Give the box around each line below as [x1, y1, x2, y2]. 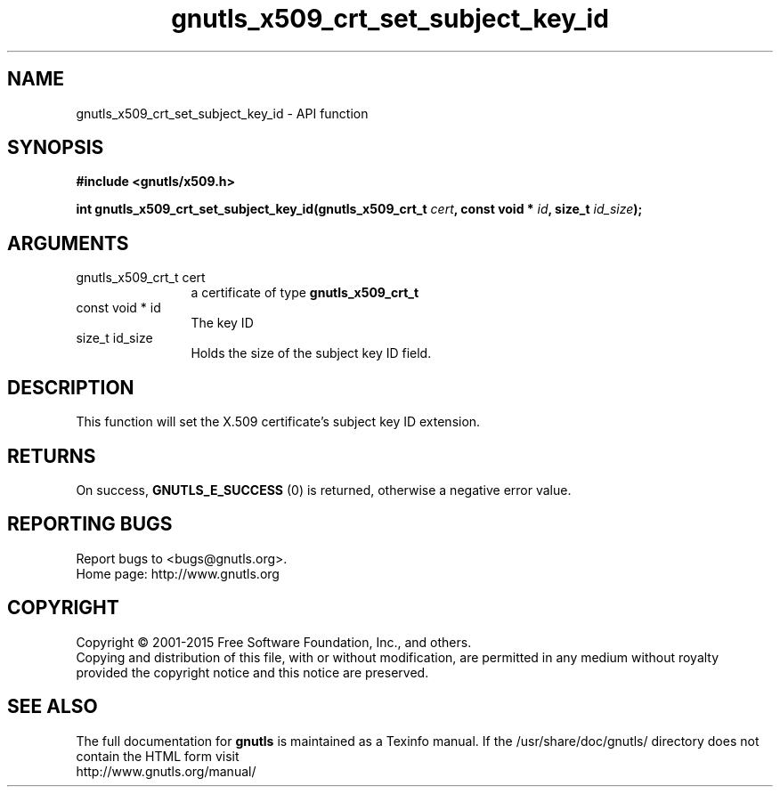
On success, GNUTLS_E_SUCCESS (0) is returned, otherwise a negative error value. [76, 482, 572, 498]
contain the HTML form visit [76, 748, 240, 764]
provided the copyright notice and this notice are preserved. [76, 664, 429, 680]
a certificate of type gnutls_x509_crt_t [191, 285, 419, 301]
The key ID [191, 315, 254, 331]
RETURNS [7, 444, 96, 467]
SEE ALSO [7, 695, 98, 718]
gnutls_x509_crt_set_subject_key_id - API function [76, 105, 369, 121]
